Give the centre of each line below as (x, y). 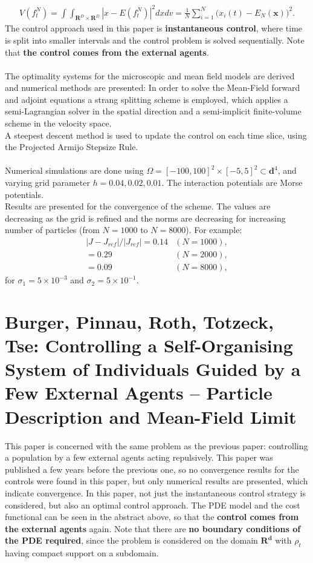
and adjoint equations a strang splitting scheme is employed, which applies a (147, 99)
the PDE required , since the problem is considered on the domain (131, 540)
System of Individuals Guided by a (153, 369)
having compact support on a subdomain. (82, 553)
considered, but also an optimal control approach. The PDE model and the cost (153, 505)
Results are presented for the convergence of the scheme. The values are (138, 206)
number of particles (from (52, 230)
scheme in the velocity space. (58, 123)
